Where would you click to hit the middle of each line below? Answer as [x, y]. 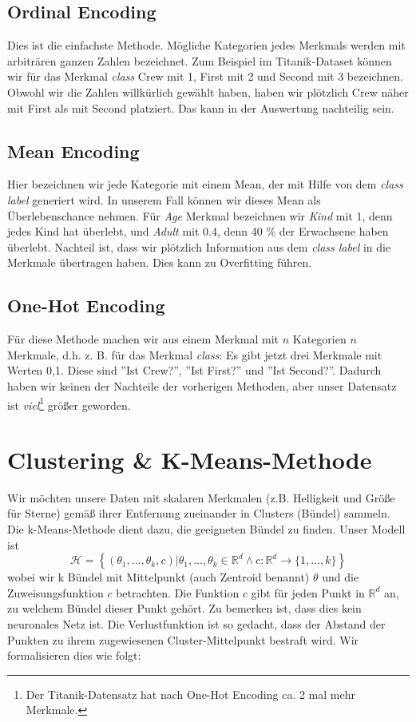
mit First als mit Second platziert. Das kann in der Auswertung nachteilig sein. [201, 107]
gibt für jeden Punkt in [308, 592]
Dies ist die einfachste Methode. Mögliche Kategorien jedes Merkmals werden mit [206, 45]
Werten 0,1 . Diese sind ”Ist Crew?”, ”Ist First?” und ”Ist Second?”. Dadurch [194, 370]
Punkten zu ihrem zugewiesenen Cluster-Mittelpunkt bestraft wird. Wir [183, 639]
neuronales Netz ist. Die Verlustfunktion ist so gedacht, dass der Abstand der [196, 624]
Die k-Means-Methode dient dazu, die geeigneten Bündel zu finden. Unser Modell [206, 529]
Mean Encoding [73, 151]
